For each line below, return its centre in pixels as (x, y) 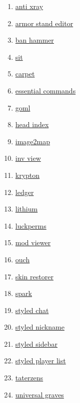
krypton (27, 175)
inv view (28, 158)
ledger (24, 192)
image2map (33, 141)
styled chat (32, 310)
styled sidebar (36, 343)
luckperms (31, 225)
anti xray (29, 6)
